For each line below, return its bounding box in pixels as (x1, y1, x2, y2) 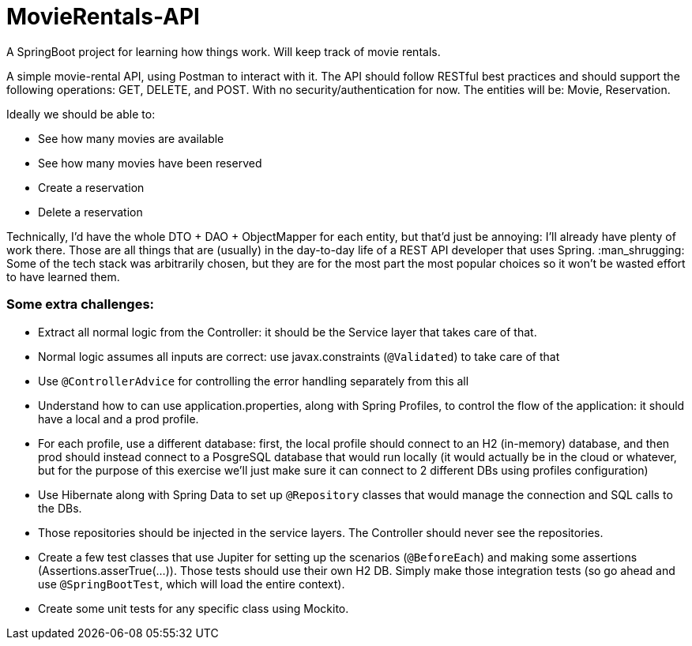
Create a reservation (38, 180, 145, 194)
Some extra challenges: (6, 296, 155, 313)
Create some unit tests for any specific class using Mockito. (38, 601, 349, 615)
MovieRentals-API (6, 3, 200, 30)
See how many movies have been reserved (38, 156, 262, 170)
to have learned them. (6, 269, 120, 284)
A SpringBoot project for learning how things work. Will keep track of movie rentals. (6, 44, 441, 58)
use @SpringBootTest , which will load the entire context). (38, 577, 345, 591)
